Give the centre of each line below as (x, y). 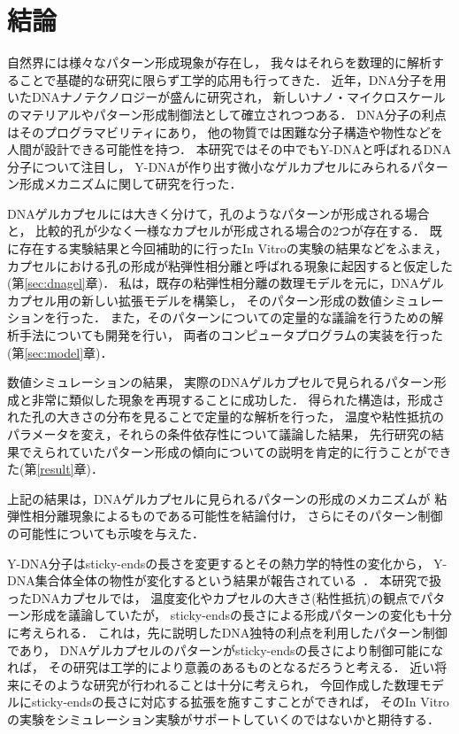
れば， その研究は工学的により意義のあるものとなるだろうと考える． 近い (221, 667)
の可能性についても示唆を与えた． (106, 533)
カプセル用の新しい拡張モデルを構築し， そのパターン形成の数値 (195, 300)
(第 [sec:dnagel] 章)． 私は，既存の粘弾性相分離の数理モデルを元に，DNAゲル (226, 283)
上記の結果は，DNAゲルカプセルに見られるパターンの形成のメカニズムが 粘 (227, 498)
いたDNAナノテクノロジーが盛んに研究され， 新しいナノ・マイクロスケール (226, 97)
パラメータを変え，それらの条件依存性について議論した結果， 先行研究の (219, 434)
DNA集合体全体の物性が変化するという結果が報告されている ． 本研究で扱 (224, 580)
